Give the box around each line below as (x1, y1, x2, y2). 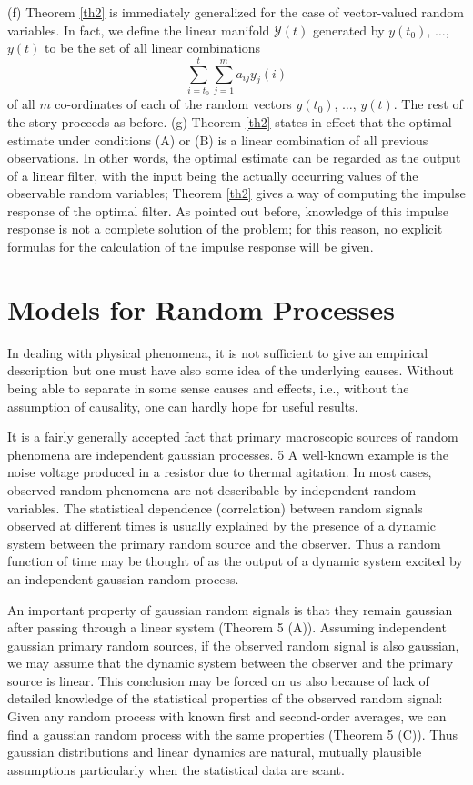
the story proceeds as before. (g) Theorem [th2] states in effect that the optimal (7, 112, 452, 131)
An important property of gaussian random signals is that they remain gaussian (7, 600, 453, 619)
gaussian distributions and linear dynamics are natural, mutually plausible (7, 742, 422, 761)
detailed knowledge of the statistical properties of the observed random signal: (7, 689, 443, 708)
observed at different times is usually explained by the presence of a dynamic (7, 516, 437, 535)
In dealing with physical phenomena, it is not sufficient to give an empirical (7, 343, 428, 362)
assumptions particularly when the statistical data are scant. (7, 760, 345, 779)
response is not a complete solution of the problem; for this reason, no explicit (7, 219, 443, 238)
